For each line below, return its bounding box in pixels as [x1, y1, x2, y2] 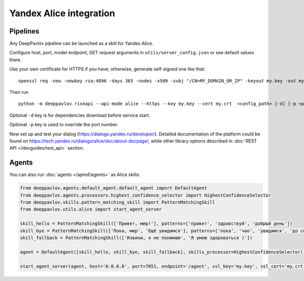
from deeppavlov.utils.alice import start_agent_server [20, 206, 162, 213]
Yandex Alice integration [9, 8, 115, 19]
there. [9, 56, 22, 63]
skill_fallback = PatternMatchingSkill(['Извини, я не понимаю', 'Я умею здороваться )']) [20, 235, 253, 240]
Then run [9, 89, 29, 95]
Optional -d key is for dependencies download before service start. [9, 112, 150, 118]
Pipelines [9, 27, 40, 36]
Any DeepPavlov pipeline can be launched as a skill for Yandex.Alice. [9, 41, 154, 47]
